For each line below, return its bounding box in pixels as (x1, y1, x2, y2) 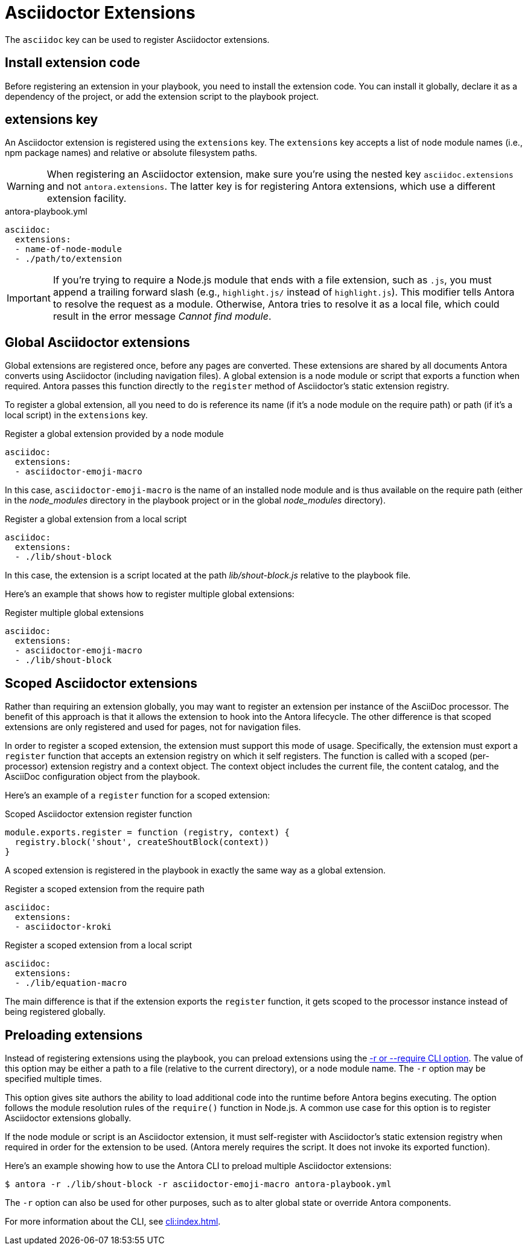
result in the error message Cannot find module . (52, 310, 272, 323)
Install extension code (5, 55, 141, 71)
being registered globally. (5, 1006, 106, 1017)
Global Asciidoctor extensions (5, 334, 190, 350)
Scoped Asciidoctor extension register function (5, 809, 192, 820)
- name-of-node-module (14, 244, 122, 254)
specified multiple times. (5, 1073, 102, 1084)
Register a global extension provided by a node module (5, 429, 224, 439)
